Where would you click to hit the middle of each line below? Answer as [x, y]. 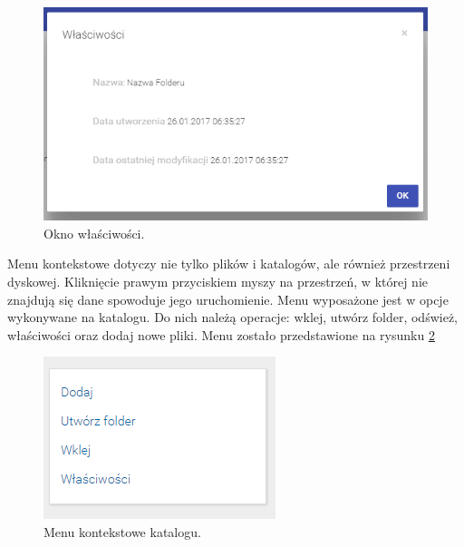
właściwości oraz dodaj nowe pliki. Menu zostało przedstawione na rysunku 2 [221, 334]
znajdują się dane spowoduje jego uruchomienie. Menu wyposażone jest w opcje [228, 299]
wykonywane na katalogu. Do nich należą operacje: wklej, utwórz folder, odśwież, [232, 317]
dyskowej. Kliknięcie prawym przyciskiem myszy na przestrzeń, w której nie [218, 281]
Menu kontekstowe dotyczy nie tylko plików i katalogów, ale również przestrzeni [229, 264]
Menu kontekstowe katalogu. [122, 531]
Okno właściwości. [94, 233]
